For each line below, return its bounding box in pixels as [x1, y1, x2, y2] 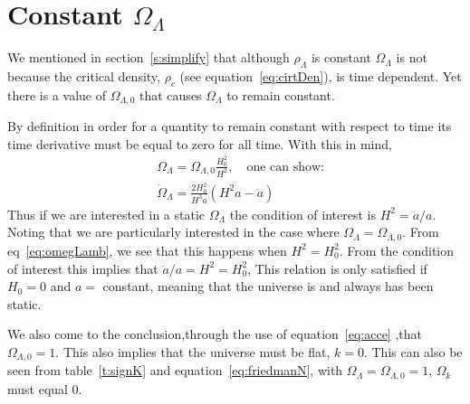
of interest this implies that [7, 258, 158, 277]
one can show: [246, 160, 324, 174]
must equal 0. [7, 379, 82, 398]
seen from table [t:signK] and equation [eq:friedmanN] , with [7, 361, 343, 380]
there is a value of [7, 85, 106, 104]
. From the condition [339, 240, 455, 259]
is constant [311, 48, 371, 67]
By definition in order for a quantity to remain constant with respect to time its [7, 117, 452, 136]
